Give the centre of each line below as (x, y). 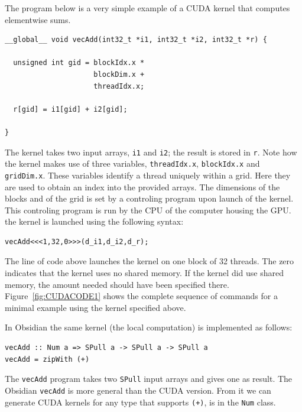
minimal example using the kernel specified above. (95, 307)
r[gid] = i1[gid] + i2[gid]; (70, 109)
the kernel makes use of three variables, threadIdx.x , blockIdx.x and (132, 163)
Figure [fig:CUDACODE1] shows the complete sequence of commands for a (141, 296)
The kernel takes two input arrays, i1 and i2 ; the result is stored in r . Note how (151, 152)
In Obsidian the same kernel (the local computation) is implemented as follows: (149, 327)
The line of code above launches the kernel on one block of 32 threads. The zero (150, 261)
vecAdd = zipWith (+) (47, 359)
